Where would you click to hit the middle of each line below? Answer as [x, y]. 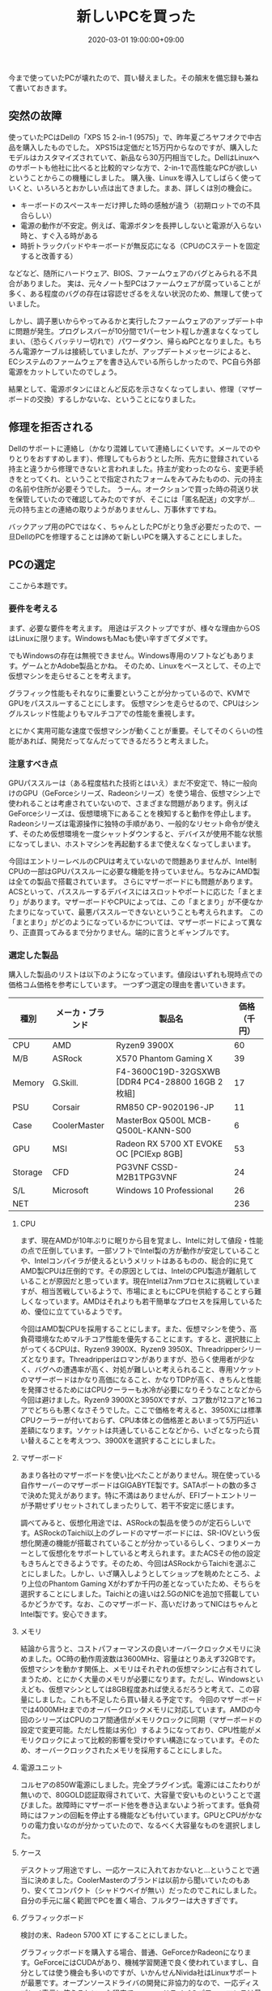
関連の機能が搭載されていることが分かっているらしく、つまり [137, 1543]
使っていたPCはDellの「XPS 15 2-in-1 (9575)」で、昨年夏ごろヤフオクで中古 [135, 137]
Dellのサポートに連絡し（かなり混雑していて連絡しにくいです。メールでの [131, 448]
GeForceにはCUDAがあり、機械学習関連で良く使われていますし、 [143, 1963]
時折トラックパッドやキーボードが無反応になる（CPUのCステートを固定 [140, 245]
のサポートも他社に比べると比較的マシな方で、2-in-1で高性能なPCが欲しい [133, 167]
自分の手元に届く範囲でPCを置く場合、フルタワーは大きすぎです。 [131, 1901]
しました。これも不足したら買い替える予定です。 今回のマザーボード [149, 1699]
